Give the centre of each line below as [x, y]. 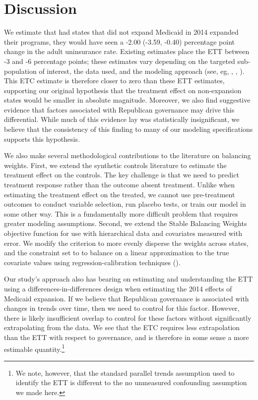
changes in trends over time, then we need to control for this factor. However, [122, 308]
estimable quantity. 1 [34, 348]
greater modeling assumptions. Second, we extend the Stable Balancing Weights [126, 223]
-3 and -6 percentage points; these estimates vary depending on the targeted [120, 61]
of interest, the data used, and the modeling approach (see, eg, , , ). [142, 71]
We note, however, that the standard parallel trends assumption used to [125, 372]
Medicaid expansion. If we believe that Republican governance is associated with [127, 298]
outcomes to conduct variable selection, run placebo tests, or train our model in [125, 204]
